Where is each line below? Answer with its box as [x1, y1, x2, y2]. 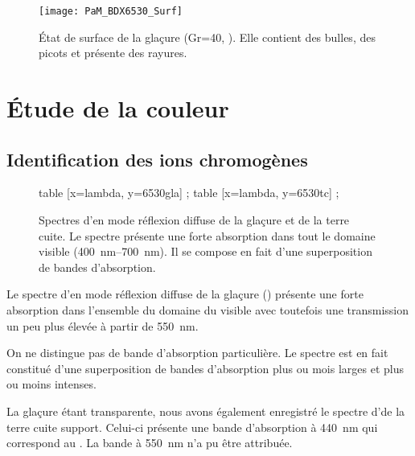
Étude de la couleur [6, 92, 229, 125]
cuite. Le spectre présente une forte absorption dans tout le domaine [39, 227, 376, 244]
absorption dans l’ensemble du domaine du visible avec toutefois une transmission [6, 301, 409, 318]
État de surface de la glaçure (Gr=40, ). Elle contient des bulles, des [39, 28, 376, 45]
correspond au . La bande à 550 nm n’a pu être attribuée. [6, 434, 293, 451]
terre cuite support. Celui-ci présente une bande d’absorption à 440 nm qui [6, 418, 378, 435]
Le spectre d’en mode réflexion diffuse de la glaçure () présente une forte [6, 286, 364, 302]
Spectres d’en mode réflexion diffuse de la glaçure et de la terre [39, 212, 350, 228]
